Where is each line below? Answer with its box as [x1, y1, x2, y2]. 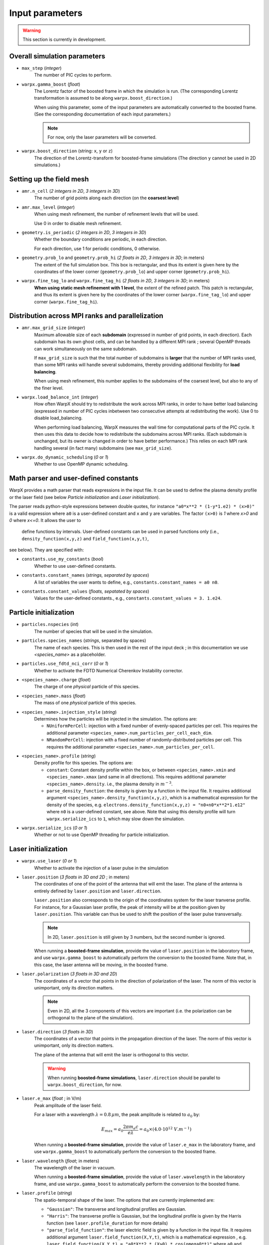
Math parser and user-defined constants [9, 474, 139, 483]
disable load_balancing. [34, 415, 83, 421]
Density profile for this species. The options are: [34, 760, 133, 766]
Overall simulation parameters [9, 52, 106, 60]
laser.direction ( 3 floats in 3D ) [21, 1028, 93, 1034]
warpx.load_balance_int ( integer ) [21, 394, 99, 400]
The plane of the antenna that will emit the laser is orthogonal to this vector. [34, 1051, 189, 1058]
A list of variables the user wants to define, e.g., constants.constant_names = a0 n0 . [34, 579, 219, 585]
